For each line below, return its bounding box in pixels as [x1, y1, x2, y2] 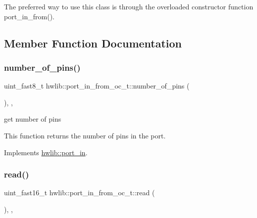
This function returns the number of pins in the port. [4, 130, 166, 140]
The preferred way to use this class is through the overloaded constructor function [4, 1, 254, 11]
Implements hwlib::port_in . [4, 147, 88, 157]
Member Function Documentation [4, 35, 182, 50]
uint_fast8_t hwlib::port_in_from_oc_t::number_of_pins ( [4, 81, 190, 91]
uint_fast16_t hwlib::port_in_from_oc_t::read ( [4, 187, 155, 198]
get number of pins [4, 114, 61, 124]
